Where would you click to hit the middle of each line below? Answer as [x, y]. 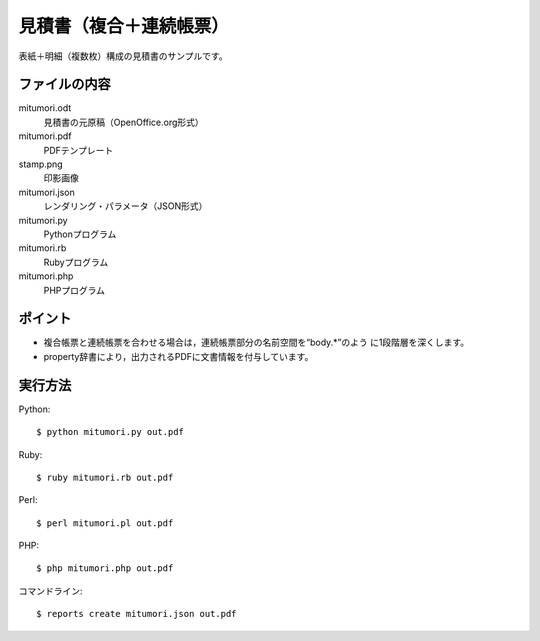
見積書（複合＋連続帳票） [124, 26]
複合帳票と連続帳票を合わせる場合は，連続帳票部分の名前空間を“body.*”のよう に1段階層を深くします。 [256, 342]
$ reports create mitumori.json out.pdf [136, 614]
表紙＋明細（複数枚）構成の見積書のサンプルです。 [123, 56]
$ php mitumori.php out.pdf [105, 568]
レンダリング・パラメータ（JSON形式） [125, 206]
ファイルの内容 [64, 84]
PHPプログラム [74, 290]
